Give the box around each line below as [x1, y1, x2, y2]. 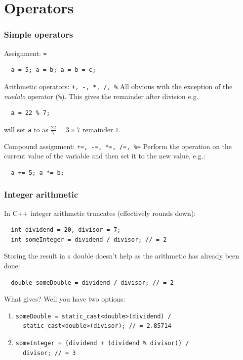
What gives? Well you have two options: [4, 294, 125, 304]
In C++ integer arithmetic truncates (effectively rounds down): [4, 207, 196, 218]
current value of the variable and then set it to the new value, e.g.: [4, 151, 205, 161]
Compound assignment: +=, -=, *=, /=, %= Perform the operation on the [4, 141, 232, 151]
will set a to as [4, 124, 48, 134]
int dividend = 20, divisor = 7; [11, 226, 121, 234]
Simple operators [4, 28, 73, 41]
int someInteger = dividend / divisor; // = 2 [11, 236, 167, 243]
